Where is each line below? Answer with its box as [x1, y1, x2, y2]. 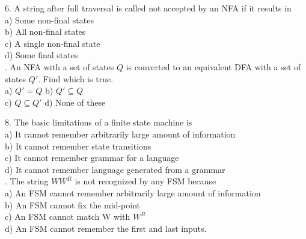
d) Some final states [5, 49, 78, 61]
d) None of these [44, 95, 106, 108]
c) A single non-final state [5, 37, 100, 49]
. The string [5, 175, 49, 187]
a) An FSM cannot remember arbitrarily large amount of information [5, 186, 261, 199]
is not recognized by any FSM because [75, 175, 216, 187]
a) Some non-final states [5, 13, 94, 26]
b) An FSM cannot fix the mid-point [5, 198, 141, 211]
